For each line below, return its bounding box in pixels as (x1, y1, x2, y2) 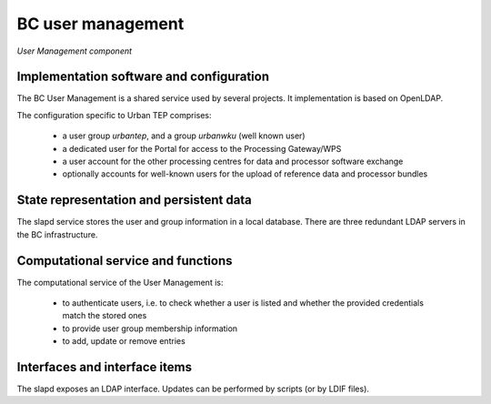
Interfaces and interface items (16, 359, 193, 375)
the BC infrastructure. (16, 228, 98, 240)
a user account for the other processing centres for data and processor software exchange (62, 156, 404, 167)
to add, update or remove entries (62, 336, 185, 347)
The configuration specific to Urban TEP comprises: (16, 109, 213, 120)
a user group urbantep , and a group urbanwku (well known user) (62, 130, 306, 141)
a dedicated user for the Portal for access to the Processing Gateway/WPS (62, 143, 342, 154)
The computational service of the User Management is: (16, 277, 224, 288)
